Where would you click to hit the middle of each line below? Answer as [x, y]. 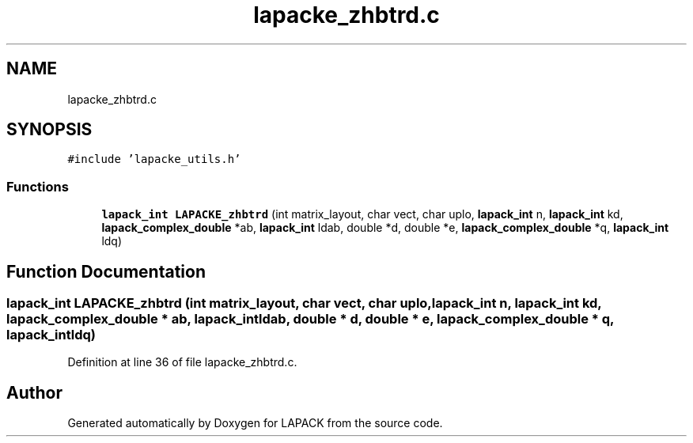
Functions [38, 186]
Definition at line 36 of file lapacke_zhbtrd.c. [182, 362]
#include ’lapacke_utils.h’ [154, 159]
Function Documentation [106, 271]
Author [34, 392]
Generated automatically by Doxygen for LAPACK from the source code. [255, 423]
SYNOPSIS [49, 130]
